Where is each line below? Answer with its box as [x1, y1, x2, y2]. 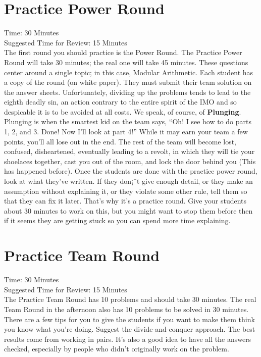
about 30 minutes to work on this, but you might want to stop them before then [4, 205, 253, 216]
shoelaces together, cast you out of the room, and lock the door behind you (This [4, 156, 256, 166]
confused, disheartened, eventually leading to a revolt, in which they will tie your [4, 146, 255, 157]
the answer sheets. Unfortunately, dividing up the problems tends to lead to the [4, 86, 251, 97]
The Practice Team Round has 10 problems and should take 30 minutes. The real [4, 294, 256, 304]
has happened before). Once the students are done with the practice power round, [4, 166, 257, 176]
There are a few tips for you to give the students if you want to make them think [4, 314, 255, 324]
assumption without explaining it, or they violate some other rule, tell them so [4, 185, 247, 196]
